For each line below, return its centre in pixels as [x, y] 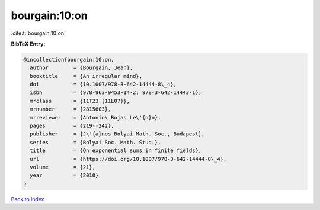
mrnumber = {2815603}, [71, 109]
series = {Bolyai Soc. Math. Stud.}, [95, 142]
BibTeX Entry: [28, 44]
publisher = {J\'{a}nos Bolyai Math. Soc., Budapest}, [117, 134]
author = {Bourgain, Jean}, [81, 68]
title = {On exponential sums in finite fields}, [116, 151]
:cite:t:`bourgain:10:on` [39, 33]
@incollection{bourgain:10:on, [69, 59]
